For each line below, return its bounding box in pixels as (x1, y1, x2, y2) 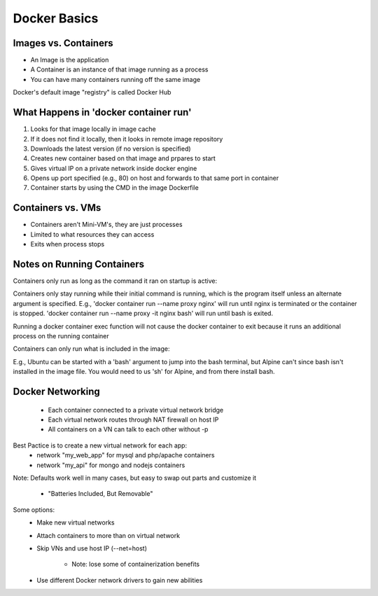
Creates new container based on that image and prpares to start (30, 154, 216, 162)
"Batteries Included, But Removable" (48, 490, 153, 498)
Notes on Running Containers (13, 258, 145, 270)
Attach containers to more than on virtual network (36, 531, 181, 539)
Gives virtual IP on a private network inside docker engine (30, 164, 197, 172)
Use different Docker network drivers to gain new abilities (36, 576, 203, 584)
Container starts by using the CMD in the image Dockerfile (30, 183, 199, 192)
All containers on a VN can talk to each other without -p (48, 425, 209, 434)
